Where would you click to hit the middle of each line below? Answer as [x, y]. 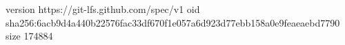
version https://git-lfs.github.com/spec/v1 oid [103, 9]
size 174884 [29, 36]
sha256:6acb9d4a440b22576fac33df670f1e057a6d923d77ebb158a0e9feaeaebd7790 [173, 22]
